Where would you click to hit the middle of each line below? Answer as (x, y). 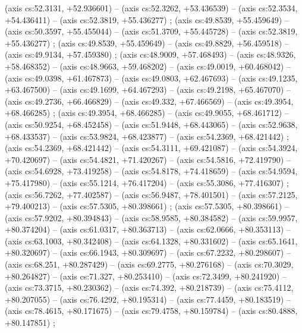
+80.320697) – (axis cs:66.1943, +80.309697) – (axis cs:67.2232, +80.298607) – (148, 252)
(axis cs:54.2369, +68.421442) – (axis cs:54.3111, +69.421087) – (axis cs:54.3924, (151, 148)
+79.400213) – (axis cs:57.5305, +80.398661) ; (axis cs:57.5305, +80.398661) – (147, 206)
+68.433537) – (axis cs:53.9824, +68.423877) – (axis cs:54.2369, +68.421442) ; (147, 136)
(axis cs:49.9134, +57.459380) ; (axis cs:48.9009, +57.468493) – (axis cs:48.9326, (150, 54)
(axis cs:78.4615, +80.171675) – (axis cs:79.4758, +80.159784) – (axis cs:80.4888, (151, 311)
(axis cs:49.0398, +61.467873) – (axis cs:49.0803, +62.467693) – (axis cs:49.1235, (151, 78)
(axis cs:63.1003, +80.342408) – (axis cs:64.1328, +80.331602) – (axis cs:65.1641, (151, 241)
